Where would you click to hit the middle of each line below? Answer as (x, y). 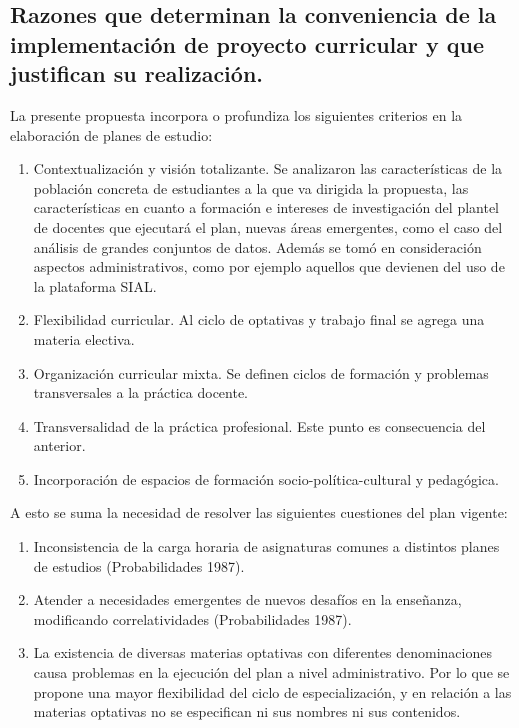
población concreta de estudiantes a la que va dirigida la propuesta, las (251, 187)
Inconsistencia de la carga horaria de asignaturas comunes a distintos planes (266, 546)
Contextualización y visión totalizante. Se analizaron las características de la (268, 168)
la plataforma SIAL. (95, 285)
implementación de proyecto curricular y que (247, 43)
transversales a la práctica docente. (141, 392)
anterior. (59, 445)
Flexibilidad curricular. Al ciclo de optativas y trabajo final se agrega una (259, 319)
